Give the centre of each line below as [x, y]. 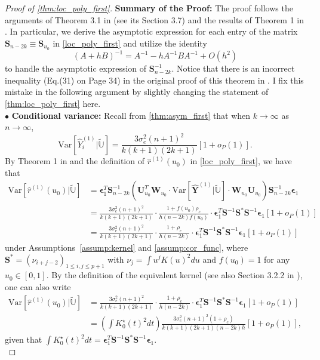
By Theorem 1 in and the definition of [75, 161]
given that [24, 339]
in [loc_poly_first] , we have [241, 161]
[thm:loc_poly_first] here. [53, 103]
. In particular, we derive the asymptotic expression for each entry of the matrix [151, 31]
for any [277, 259]
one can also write [38, 286]
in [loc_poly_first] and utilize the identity [130, 43]
